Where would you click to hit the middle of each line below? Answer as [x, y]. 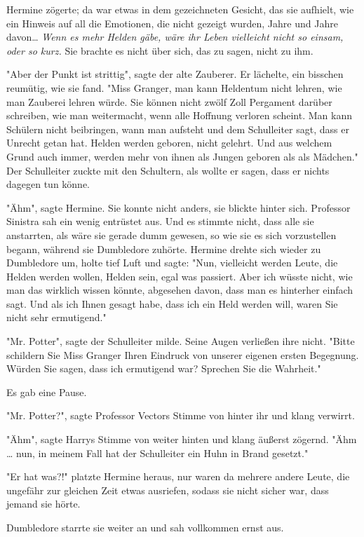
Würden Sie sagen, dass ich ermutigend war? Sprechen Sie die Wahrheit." [164, 368]
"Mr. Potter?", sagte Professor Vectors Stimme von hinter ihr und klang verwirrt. [181, 415]
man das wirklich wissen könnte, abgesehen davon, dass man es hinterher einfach [180, 290]
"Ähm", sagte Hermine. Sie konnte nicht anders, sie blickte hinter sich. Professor [178, 207]
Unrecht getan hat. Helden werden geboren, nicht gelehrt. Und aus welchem [169, 143]
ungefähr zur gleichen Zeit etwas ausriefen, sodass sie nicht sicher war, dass [168, 490]
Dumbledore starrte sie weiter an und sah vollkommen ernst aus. [145, 527]
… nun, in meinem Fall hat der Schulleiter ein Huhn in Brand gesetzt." [157, 453]
